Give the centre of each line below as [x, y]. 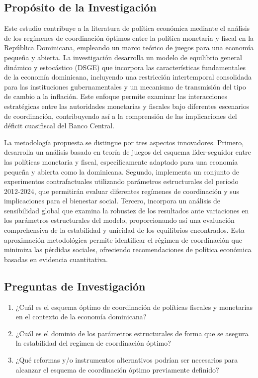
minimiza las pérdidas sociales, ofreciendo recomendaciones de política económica [128, 249]
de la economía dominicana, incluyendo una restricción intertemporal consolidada [128, 77]
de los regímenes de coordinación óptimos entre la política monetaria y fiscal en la [129, 38]
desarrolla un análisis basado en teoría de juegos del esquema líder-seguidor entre [128, 152]
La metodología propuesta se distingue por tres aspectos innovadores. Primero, [124, 142]
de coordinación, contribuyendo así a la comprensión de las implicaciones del [121, 116]
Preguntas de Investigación [75, 286]
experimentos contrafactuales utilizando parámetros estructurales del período [121, 181]
